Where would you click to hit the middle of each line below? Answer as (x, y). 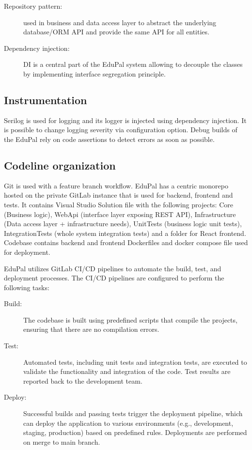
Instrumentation (46, 100)
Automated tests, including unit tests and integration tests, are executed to (135, 362)
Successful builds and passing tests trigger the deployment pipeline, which (133, 413)
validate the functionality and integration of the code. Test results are (127, 371)
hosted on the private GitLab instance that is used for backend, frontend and (118, 195)
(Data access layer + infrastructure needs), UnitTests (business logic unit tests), (123, 224)
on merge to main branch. (62, 442)
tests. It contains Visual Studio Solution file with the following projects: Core (118, 204)
